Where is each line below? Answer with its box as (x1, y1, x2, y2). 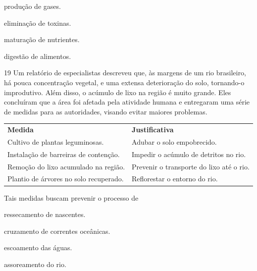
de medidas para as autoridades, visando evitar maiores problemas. (4, 106, 207, 116)
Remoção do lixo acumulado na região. (7, 161, 125, 171)
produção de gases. (4, 1, 61, 11)
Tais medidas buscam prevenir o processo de (4, 192, 139, 203)
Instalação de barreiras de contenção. (7, 149, 120, 159)
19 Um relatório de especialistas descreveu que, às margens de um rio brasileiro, (4, 67, 246, 78)
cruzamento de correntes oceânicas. (4, 225, 110, 236)
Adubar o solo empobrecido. (132, 136, 217, 147)
